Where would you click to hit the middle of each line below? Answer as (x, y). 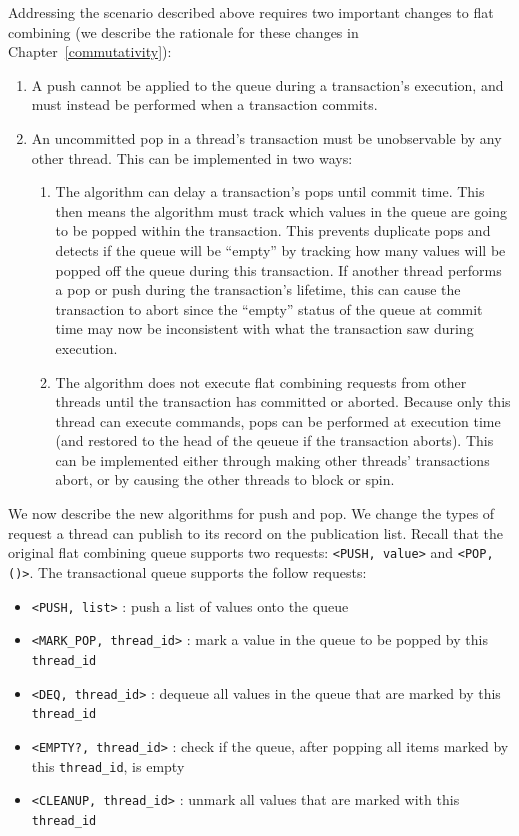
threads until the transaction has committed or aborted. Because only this (283, 401)
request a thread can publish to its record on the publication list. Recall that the (255, 532)
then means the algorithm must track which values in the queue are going (281, 210)
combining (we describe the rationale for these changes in (183, 31)
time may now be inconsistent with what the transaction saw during (264, 328)
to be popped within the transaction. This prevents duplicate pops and (273, 230)
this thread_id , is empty (108, 765)
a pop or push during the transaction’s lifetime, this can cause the (258, 289)
